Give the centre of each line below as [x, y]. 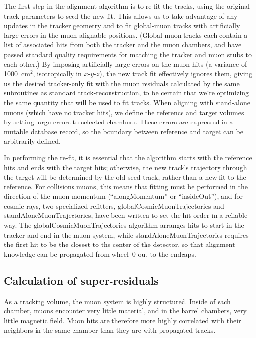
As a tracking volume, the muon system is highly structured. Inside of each [117, 301]
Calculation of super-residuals [81, 280]
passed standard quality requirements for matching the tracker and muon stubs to [128, 54]
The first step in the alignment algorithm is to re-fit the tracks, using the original [127, 6]
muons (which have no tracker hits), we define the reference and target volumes [124, 112]
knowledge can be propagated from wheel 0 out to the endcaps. [100, 254]
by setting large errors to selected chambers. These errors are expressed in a [119, 122]
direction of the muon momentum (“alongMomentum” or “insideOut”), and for [123, 196]
